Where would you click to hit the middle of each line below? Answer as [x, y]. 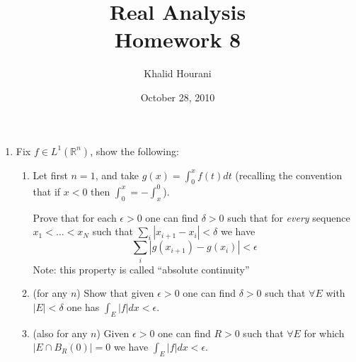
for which [324, 333]
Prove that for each [75, 217]
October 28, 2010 [178, 97]
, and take [117, 175]
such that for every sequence [289, 217]
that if [47, 191]
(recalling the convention [289, 175]
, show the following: [134, 151]
